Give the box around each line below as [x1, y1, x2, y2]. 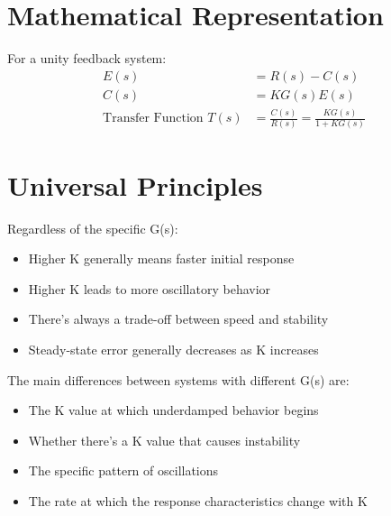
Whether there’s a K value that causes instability [28, 430, 301, 449]
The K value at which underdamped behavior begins [28, 401, 319, 419]
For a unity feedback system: [7, 49, 167, 68]
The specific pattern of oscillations [28, 461, 219, 480]
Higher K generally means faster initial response [28, 249, 295, 268]
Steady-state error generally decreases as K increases [28, 339, 319, 358]
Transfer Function [103, 112, 204, 125]
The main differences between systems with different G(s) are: [7, 370, 350, 389]
